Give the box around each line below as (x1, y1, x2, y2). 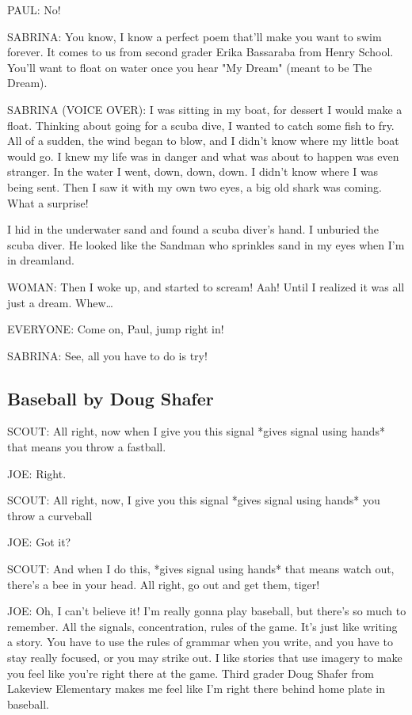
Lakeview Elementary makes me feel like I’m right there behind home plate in (7, 680, 385, 697)
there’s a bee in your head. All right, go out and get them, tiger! (7, 576, 320, 592)
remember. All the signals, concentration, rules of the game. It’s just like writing (7, 618, 398, 634)
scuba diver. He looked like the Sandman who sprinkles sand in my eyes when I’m (7, 236, 405, 253)
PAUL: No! (7, 2, 61, 17)
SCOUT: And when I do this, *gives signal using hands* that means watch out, (7, 561, 395, 577)
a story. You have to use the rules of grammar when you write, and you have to (7, 633, 393, 650)
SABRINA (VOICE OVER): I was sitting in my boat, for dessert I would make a (7, 101, 402, 117)
